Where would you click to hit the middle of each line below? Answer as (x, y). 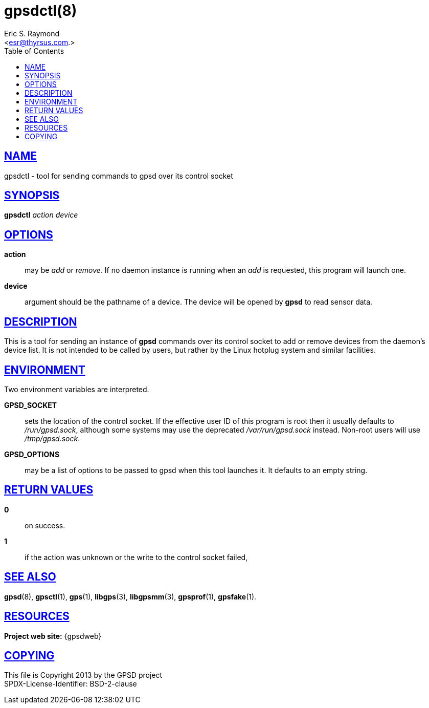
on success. (45, 525)
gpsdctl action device (41, 215)
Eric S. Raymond (32, 33)
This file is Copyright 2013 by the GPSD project (83, 675)
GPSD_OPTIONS (32, 454)
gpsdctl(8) (41, 11)
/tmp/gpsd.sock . (52, 438)
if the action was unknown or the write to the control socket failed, (136, 557)
